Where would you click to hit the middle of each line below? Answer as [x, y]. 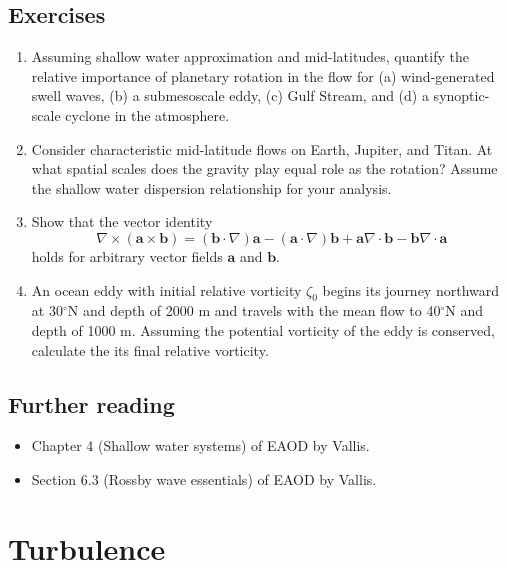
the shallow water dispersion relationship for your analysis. [211, 187]
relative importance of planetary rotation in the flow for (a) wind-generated [263, 75]
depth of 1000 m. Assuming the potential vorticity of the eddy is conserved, [263, 329]
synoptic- [461, 95]
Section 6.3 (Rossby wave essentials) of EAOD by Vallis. [204, 478]
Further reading [91, 403]
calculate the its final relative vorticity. [150, 349]
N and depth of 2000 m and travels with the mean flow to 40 [254, 310]
